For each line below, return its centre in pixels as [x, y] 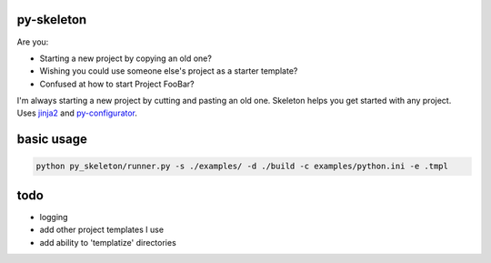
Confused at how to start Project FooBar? [117, 84]
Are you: [33, 42]
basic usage [52, 140]
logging [54, 217]
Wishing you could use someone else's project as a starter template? [169, 71]
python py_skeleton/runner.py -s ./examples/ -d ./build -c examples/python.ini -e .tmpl [242, 167]
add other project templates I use [101, 230]
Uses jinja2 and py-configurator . [77, 113]
